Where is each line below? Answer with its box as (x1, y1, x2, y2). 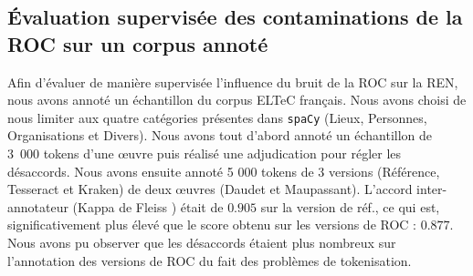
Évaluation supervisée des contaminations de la (7, 3, 463, 31)
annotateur (7, 197, 68, 216)
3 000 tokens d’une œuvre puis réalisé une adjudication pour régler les (7, 144, 402, 163)
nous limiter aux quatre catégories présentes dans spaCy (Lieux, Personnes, (7, 107, 427, 127)
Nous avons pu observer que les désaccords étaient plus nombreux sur (7, 233, 396, 251)
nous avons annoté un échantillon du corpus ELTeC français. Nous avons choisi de (7, 90, 467, 109)
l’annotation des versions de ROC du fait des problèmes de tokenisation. (7, 250, 412, 270)
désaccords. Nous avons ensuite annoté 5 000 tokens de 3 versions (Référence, (7, 161, 440, 180)
